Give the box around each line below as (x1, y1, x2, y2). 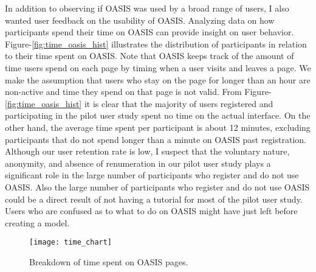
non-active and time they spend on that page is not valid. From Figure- (5, 85, 272, 98)
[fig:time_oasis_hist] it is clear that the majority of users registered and (5, 97, 273, 110)
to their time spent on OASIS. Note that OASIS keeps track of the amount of (5, 49, 294, 62)
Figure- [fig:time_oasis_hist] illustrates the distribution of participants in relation (5, 37, 307, 50)
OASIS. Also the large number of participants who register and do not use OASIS (5, 180, 310, 193)
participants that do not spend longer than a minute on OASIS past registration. (5, 133, 306, 145)
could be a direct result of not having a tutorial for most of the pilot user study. (5, 192, 303, 205)
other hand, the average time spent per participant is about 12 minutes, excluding (5, 120, 311, 133)
